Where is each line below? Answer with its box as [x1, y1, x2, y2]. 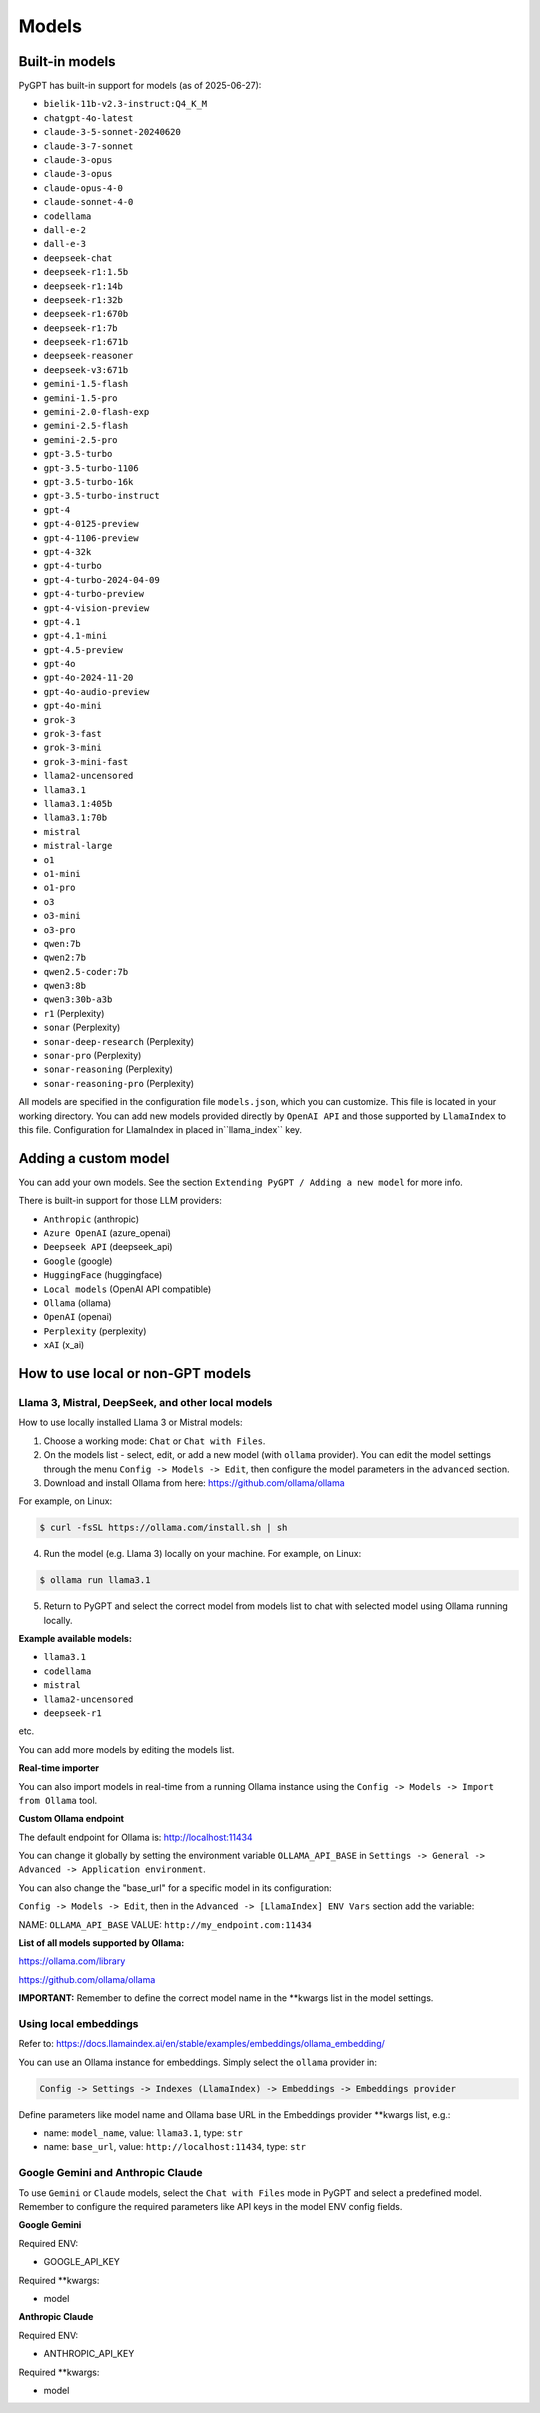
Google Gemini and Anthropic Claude [18, 2166, 203, 2180]
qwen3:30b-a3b [43, 994, 113, 1005]
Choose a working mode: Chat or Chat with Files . [43, 1435, 266, 1447]
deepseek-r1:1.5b [43, 266, 129, 278]
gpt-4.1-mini [43, 630, 108, 642]
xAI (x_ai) [43, 1339, 85, 1351]
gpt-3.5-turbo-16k [43, 476, 134, 487]
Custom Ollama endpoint [18, 1813, 125, 1825]
